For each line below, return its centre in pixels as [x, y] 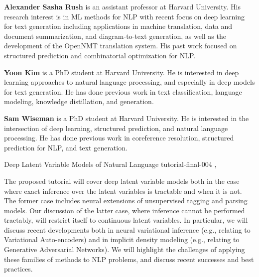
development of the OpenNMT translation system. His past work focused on [121, 46]
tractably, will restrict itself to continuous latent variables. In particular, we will [126, 220]
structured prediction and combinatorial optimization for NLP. [100, 55]
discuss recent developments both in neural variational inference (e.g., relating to [127, 229]
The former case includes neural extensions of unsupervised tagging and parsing [126, 201]
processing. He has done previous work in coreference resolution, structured [119, 138]
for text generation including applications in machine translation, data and [118, 26]
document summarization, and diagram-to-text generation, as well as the [115, 36]
